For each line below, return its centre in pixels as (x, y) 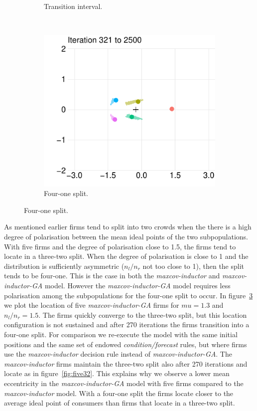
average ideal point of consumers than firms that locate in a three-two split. (120, 403)
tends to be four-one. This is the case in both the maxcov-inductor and (112, 276)
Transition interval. (73, 6)
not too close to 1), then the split (193, 266)
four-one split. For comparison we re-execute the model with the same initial (121, 334)
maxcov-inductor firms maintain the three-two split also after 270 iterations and (126, 363)
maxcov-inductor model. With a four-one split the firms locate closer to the (119, 393)
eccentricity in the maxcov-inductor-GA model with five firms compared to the (124, 383)
